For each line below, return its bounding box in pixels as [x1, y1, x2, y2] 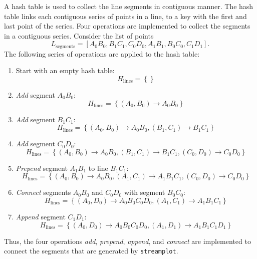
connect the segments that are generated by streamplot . [4, 245, 178, 256]
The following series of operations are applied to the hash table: [4, 48, 200, 59]
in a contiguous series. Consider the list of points [4, 30, 154, 41]
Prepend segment [16, 162, 68, 173]
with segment [124, 187, 165, 197]
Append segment [16, 211, 66, 221]
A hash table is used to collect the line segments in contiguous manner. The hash [4, 1, 253, 11]
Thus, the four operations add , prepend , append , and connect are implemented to [4, 235, 251, 246]
